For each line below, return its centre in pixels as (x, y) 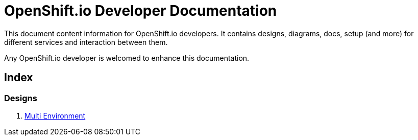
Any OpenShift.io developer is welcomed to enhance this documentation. (127, 58)
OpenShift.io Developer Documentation (141, 11)
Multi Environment (55, 115)
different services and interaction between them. (86, 42)
